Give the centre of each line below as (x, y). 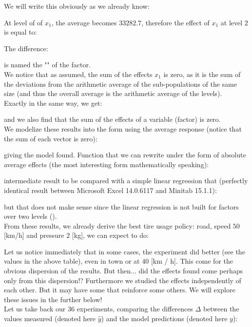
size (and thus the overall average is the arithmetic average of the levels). (113, 93)
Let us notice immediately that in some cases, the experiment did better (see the (125, 251)
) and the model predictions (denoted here (164, 318)
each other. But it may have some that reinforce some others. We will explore (120, 290)
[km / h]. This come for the (192, 261)
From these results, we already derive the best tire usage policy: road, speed (117, 225)
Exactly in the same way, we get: (53, 103)
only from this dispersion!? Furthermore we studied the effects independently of (123, 280)
